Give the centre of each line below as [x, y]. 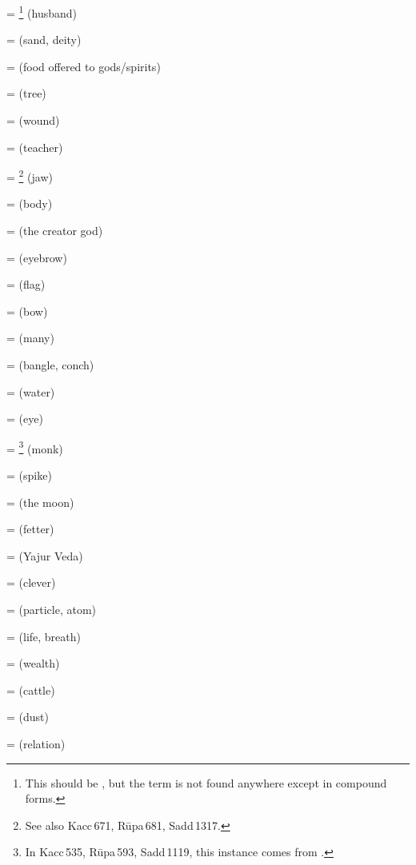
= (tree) [26, 93]
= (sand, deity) [44, 40]
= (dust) [28, 717]
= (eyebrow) [37, 257]
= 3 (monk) [35, 447]
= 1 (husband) [42, 12]
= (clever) [31, 582]
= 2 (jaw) [30, 175]
